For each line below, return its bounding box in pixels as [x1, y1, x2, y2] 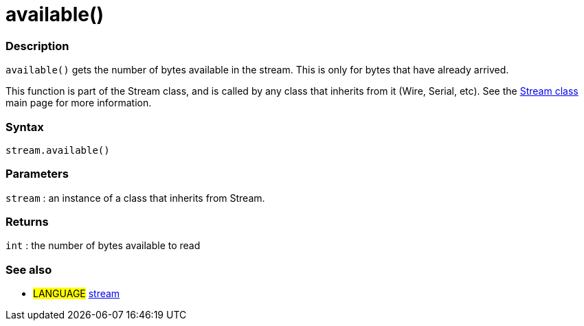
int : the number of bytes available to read [5, 240, 201, 252]
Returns [5, 215, 49, 229]
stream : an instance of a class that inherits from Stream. [5, 191, 265, 204]
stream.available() [5, 144, 110, 156]
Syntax [5, 119, 44, 134]
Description [5, 38, 69, 53]
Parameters [5, 167, 69, 181]
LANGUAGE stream [33, 288, 120, 300]
